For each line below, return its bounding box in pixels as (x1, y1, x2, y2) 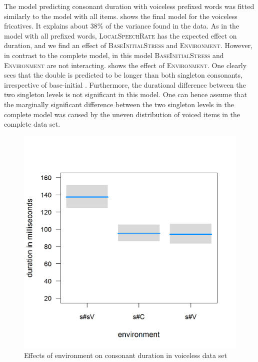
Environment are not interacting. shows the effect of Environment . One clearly (4, 60, 247, 70)
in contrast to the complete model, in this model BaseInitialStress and (4, 50, 224, 60)
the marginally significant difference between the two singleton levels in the (4, 99, 234, 109)
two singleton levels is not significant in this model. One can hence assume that (4, 89, 247, 100)
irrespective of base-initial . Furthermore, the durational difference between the (4, 79, 246, 90)
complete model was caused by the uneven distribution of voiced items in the (4, 109, 240, 119)
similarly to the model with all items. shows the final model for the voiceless (4, 11, 237, 21)
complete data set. (4, 119, 60, 129)
